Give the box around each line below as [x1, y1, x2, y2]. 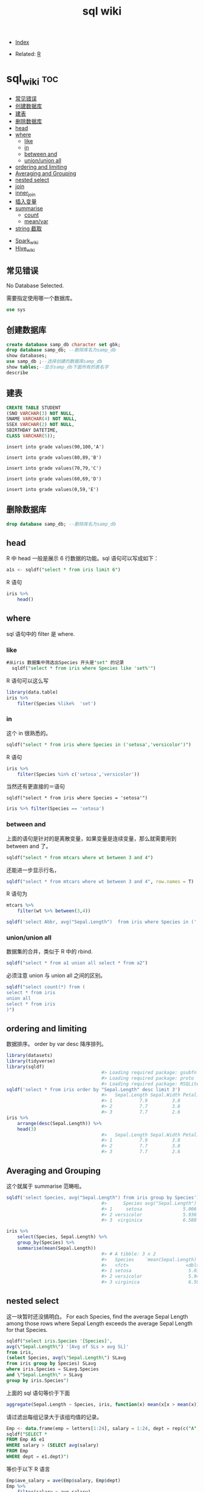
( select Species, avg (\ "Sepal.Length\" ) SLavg [6, 1355, 126, 1361]
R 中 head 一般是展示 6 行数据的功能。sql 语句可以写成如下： [6, 555, 159, 562]
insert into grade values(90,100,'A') [6, 444, 104, 450]
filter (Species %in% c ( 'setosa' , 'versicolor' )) [17, 771, 140, 777]
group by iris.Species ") [6, 1377, 69, 1384]
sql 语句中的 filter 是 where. [6, 630, 75, 637]
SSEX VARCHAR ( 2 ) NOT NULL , [6, 422, 75, 428]
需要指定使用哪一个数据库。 [6, 294, 76, 302]
